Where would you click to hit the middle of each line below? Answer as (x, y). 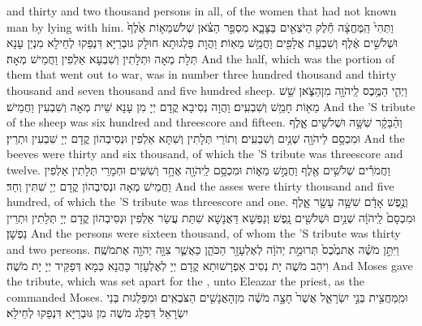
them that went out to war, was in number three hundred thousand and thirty (202, 74)
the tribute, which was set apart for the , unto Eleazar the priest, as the (185, 281)
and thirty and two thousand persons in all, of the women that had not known (202, 11)
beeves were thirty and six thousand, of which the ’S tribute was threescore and (205, 154)
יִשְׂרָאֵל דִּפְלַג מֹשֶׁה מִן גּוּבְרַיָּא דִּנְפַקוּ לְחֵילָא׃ (97, 313)
